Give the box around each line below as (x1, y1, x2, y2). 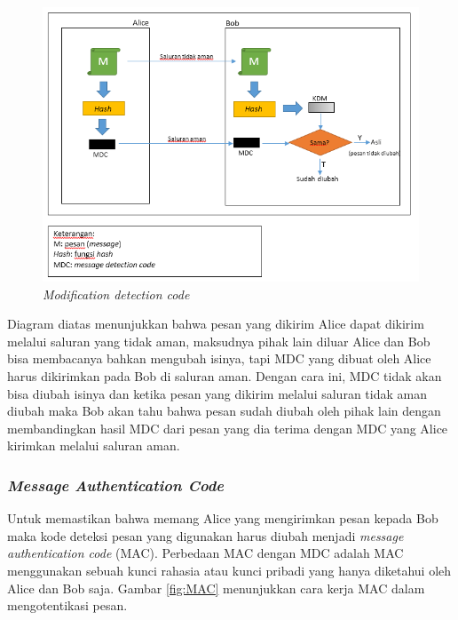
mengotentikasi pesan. (7, 596, 128, 615)
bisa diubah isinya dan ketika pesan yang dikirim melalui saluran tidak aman (7, 384, 427, 402)
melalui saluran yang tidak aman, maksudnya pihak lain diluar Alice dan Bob (7, 331, 430, 350)
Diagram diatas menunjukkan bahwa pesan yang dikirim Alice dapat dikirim (7, 314, 424, 333)
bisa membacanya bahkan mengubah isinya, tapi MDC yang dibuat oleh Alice (7, 349, 431, 368)
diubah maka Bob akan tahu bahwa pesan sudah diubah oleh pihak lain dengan (7, 401, 441, 420)
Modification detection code (43, 284, 190, 303)
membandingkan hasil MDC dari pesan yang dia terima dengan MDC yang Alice (7, 418, 448, 437)
